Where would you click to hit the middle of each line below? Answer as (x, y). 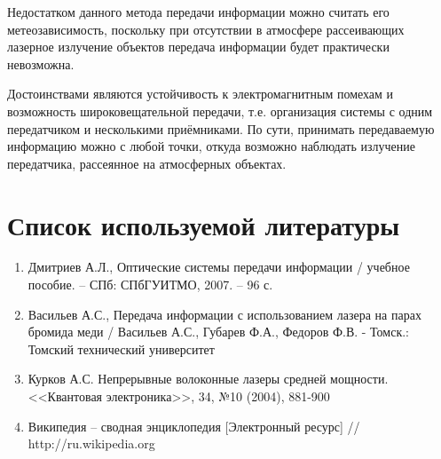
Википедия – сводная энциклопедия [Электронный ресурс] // (194, 426)
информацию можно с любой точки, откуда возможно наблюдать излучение (211, 146)
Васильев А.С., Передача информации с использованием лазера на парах (224, 314)
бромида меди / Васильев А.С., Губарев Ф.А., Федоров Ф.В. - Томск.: (218, 332)
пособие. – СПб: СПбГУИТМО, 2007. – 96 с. (150, 285)
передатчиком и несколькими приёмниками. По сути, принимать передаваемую (221, 128)
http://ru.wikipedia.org (91, 443)
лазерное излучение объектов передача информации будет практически (198, 47)
